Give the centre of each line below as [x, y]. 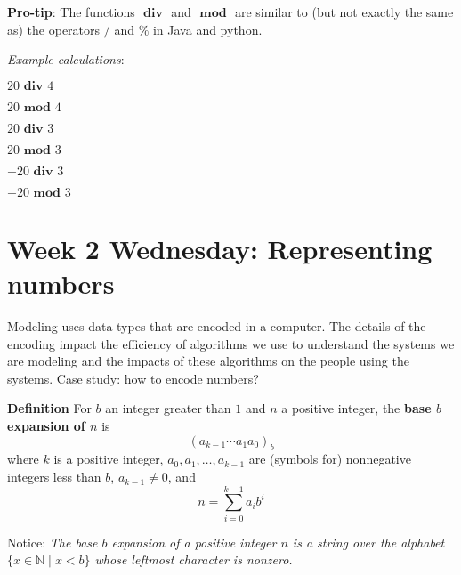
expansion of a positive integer [194, 542]
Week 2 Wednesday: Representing [220, 248]
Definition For [49, 408]
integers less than [54, 477]
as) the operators [54, 29]
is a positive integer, [109, 459]
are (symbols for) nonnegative [330, 459]
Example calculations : [66, 59]
